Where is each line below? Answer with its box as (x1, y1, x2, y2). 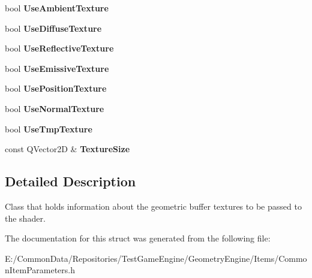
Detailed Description (5, 172, 136, 191)
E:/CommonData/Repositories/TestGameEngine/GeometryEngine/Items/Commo (5, 252, 307, 264)
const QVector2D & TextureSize (5, 143, 130, 155)
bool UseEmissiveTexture (5, 62, 109, 74)
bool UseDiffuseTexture (5, 22, 102, 34)
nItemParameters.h (5, 264, 76, 276)
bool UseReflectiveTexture (5, 42, 114, 55)
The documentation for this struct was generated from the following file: (5, 232, 271, 244)
